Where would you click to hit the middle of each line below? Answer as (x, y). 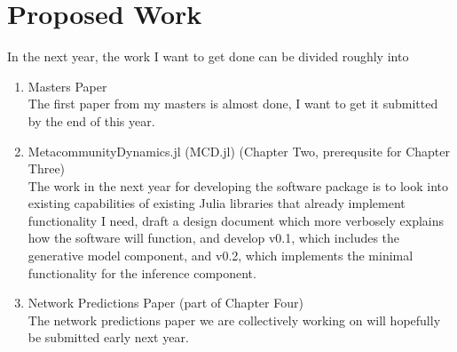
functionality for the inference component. (142, 272)
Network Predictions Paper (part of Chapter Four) (165, 303)
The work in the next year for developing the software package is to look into (238, 185)
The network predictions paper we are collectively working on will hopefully (234, 320)
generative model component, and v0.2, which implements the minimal (221, 256)
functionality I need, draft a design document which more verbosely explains (236, 220)
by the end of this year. (91, 120)
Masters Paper (67, 86)
